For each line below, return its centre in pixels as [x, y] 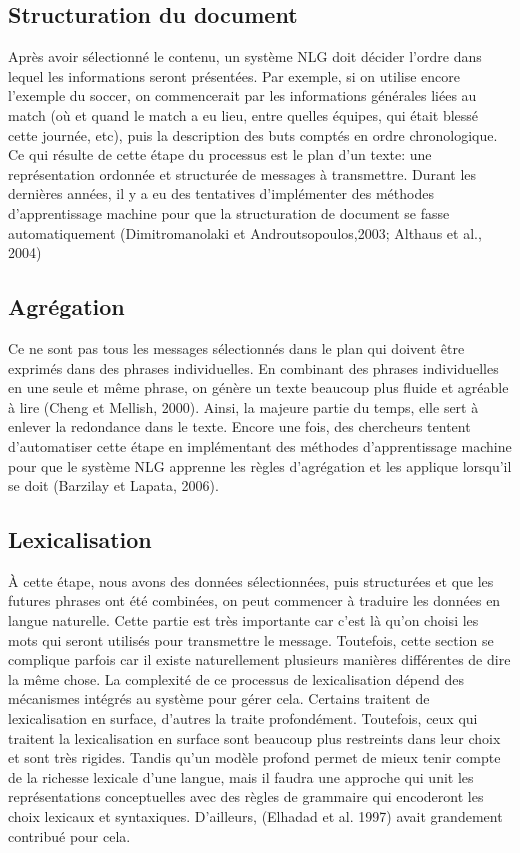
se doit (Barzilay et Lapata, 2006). [113, 485]
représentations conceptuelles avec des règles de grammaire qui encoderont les [246, 796]
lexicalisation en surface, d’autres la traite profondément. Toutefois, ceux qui [243, 718]
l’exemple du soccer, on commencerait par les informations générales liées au [242, 95]
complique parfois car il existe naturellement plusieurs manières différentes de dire [259, 659]
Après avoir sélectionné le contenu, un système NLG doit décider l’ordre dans [245, 56]
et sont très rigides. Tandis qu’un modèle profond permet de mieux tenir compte [254, 757]
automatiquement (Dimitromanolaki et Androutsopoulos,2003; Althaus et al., [245, 232]
